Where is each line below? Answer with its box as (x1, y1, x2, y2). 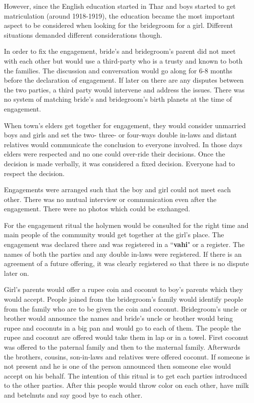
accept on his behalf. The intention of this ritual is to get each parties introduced (4, 370, 247, 381)
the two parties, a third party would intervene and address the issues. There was (4, 84, 245, 94)
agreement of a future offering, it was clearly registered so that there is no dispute (4, 258, 249, 269)
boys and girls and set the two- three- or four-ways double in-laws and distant (4, 130, 237, 140)
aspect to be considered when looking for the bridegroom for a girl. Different (4, 20, 233, 30)
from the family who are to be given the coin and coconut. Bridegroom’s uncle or (4, 303, 247, 313)
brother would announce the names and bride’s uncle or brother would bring (4, 313, 233, 323)
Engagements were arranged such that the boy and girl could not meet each (4, 184, 231, 195)
